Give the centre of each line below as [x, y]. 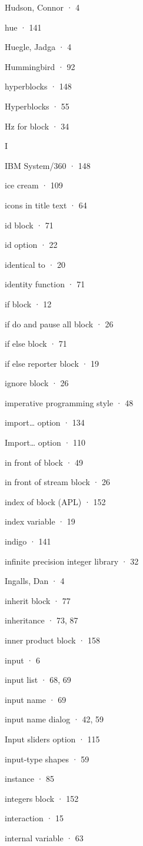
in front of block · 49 [44, 462]
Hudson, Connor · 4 [42, 7]
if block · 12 [28, 303]
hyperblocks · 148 [38, 86]
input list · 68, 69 [38, 680]
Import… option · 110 [45, 442]
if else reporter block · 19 [52, 363]
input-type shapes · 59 [47, 759]
